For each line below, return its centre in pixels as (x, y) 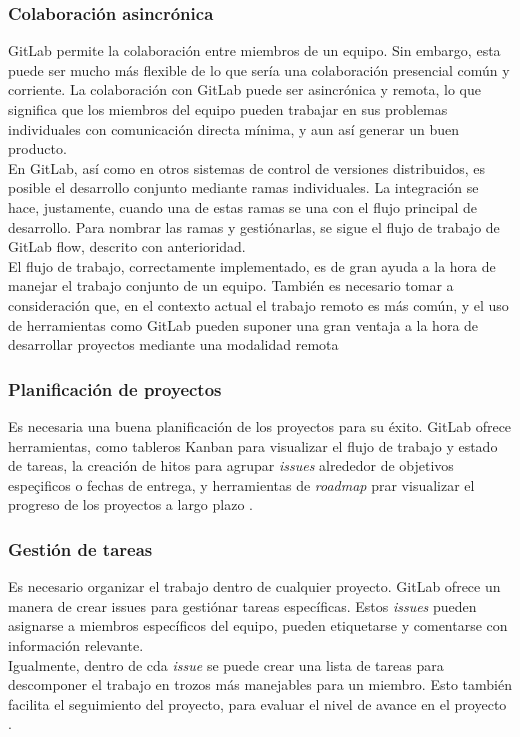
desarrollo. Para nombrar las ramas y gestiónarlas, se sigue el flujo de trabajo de (254, 226)
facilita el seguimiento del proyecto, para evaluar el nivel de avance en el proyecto (257, 703)
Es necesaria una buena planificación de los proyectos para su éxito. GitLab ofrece (260, 425)
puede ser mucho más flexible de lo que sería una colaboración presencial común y (259, 69)
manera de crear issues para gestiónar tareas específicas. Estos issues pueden (242, 605)
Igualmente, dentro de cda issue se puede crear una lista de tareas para (226, 664)
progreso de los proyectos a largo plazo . (130, 504)
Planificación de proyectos (115, 388)
